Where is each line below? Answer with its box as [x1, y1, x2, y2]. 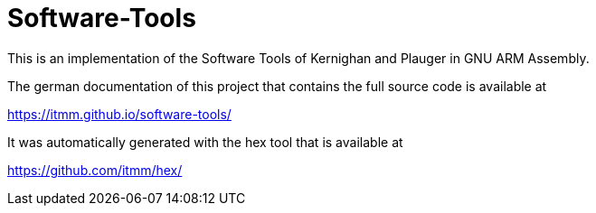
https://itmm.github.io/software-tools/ [7, 106, 232, 122]
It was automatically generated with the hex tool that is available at [7, 134, 403, 150]
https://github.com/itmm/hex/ [7, 162, 183, 178]
